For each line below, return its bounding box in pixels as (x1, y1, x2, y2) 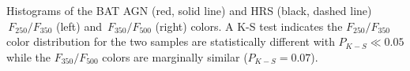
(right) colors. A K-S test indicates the (155, 17, 343, 34)
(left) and (55, 17, 102, 34)
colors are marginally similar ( (102, 48, 248, 65)
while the (6, 48, 51, 65)
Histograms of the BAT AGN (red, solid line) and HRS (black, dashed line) (6, 2, 372, 18)
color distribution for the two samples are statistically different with (6, 33, 335, 50)
